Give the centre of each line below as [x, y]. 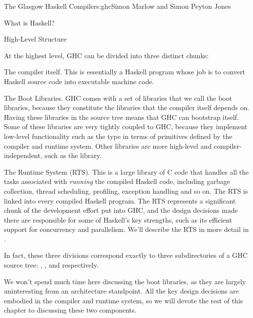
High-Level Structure [35, 39]
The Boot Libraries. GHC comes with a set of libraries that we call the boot [118, 98]
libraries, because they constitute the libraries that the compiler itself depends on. [127, 107]
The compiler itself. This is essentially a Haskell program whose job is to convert [125, 72]
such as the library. [73, 155]
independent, [23, 155]
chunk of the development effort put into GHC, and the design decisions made [121, 210]
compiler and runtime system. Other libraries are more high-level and [108, 146]
